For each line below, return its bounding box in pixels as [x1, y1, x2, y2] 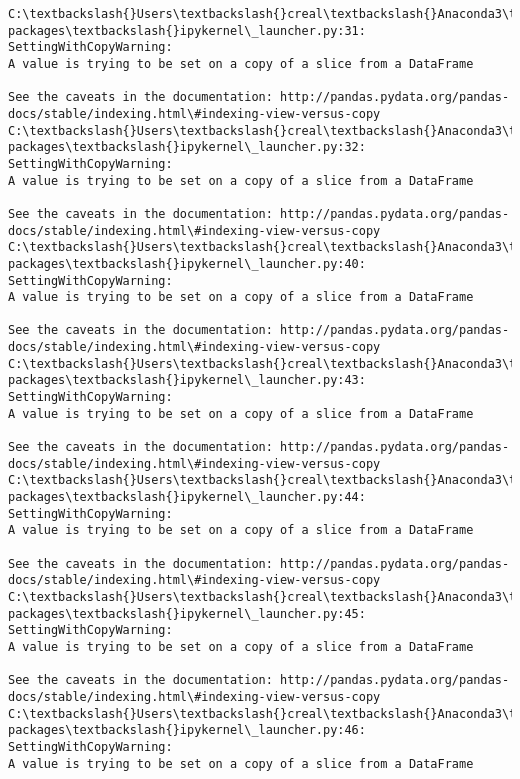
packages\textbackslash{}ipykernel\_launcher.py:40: [8, 256, 366, 271]
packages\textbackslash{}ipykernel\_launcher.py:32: [8, 140, 366, 155]
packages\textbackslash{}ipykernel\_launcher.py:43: [8, 373, 366, 388]
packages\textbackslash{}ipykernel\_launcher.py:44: [8, 490, 366, 505]
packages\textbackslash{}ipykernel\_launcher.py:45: [8, 606, 366, 621]
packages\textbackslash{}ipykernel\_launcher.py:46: [8, 723, 366, 738]
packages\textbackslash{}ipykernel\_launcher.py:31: [8, 23, 366, 38]
